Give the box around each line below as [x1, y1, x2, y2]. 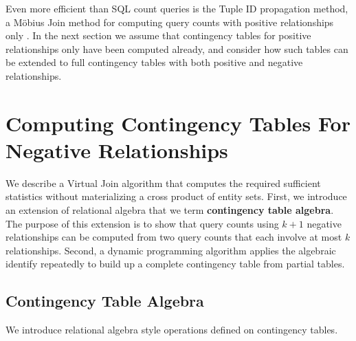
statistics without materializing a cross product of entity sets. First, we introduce [5, 189, 347, 203]
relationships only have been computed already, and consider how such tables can [5, 41, 348, 56]
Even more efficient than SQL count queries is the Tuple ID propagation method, [5, 1, 348, 15]
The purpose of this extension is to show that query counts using [5, 216, 279, 230]
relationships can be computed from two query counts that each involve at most [5, 230, 342, 244]
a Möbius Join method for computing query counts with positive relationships [5, 14, 334, 29]
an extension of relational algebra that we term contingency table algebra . [5, 203, 334, 217]
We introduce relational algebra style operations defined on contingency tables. [5, 322, 338, 337]
